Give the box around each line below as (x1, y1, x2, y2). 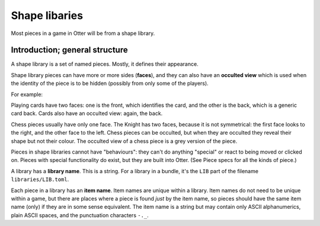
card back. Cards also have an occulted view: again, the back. (11, 110, 163, 117)
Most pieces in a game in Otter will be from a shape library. (11, 30, 155, 37)
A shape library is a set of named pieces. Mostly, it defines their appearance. (11, 61, 199, 68)
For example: (11, 91, 43, 98)
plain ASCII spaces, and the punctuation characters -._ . (11, 211, 149, 219)
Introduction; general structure (11, 45, 128, 55)
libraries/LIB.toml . (11, 176, 69, 183)
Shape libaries (11, 9, 83, 22)
